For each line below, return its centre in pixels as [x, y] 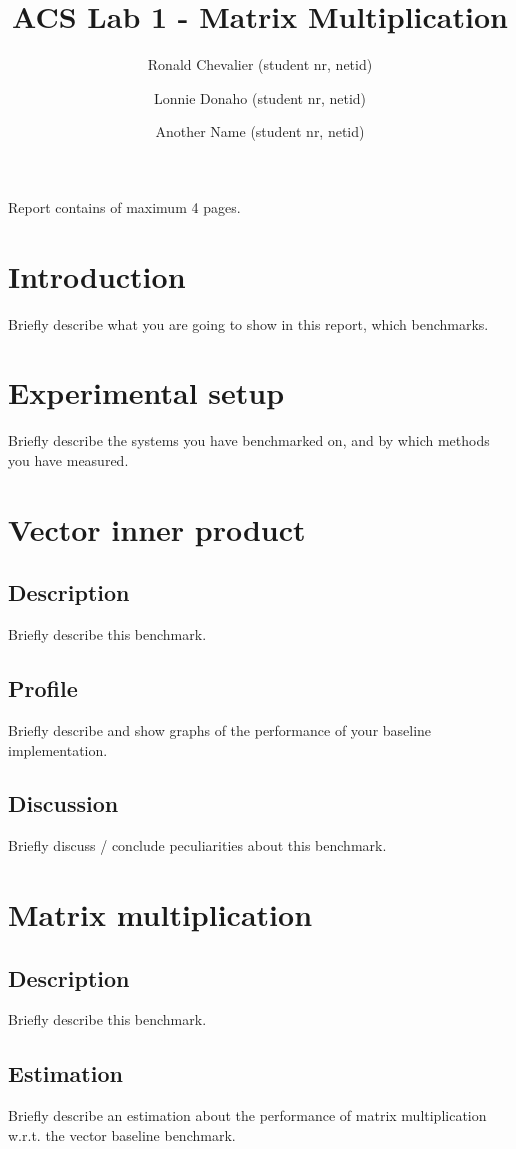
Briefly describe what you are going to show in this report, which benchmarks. [248, 323]
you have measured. [68, 459]
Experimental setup [146, 392]
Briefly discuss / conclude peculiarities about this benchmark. [197, 845]
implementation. [58, 749]
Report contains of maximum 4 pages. [124, 206]
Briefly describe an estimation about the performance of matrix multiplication [247, 1115]
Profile [43, 688]
